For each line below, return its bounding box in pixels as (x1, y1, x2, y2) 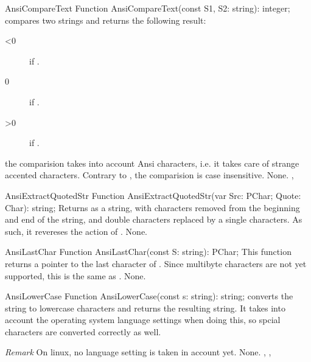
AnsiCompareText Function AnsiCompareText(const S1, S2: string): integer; (5, 2, 290, 14)
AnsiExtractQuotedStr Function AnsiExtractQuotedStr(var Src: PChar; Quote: (5, 189, 301, 201)
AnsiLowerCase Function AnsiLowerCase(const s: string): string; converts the (5, 290, 293, 302)
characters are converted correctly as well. (5, 325, 161, 338)
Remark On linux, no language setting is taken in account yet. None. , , (5, 346, 271, 358)
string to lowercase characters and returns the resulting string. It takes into (5, 301, 285, 314)
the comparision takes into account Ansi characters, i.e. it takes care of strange (5, 156, 299, 169)
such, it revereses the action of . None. (5, 225, 147, 237)
